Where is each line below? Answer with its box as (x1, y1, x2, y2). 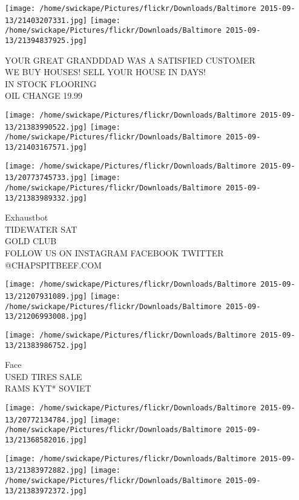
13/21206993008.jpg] (5, 312, 88, 321)
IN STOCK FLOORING (5, 77, 97, 90)
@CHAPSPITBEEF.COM (5, 258, 102, 271)
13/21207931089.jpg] (5, 292, 88, 301)
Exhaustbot (5, 211, 48, 224)
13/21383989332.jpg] (5, 193, 88, 202)
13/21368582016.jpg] (5, 435, 88, 444)
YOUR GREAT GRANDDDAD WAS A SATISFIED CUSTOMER (5, 53, 255, 66)
